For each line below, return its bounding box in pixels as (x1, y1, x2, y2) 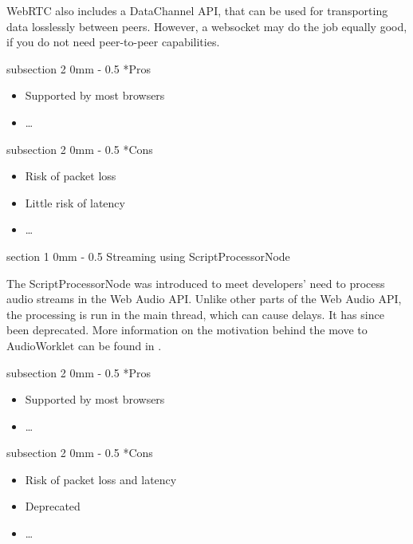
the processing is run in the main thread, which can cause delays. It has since (6, 306, 384, 322)
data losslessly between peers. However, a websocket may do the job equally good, (6, 18, 407, 34)
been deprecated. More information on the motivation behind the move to (6, 321, 368, 338)
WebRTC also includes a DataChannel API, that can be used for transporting (6, 2, 388, 18)
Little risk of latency (25, 194, 125, 211)
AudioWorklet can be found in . (6, 337, 162, 353)
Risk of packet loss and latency (25, 471, 177, 487)
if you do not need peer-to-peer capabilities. (6, 34, 220, 50)
